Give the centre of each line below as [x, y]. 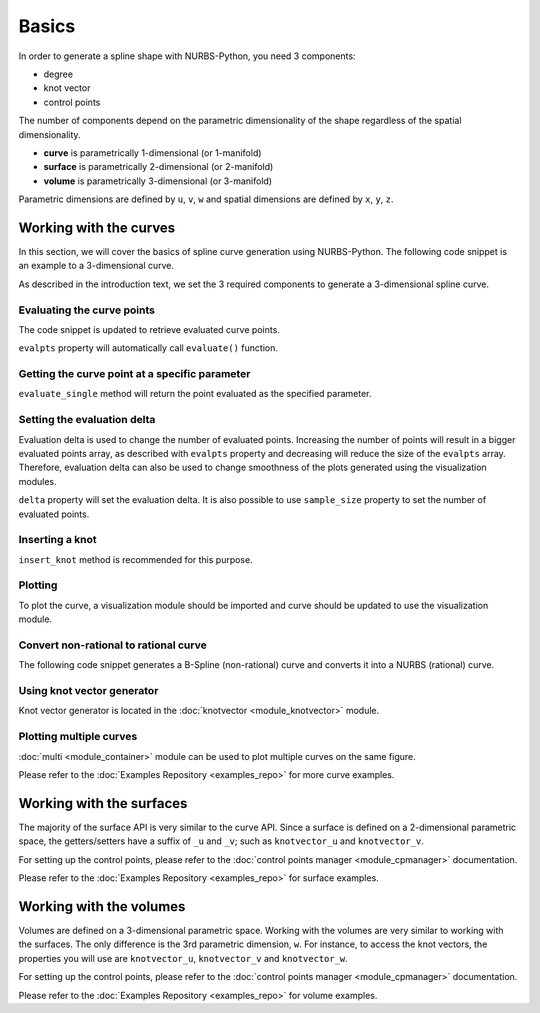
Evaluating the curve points [86, 310]
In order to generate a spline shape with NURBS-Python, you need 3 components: [187, 56]
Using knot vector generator [88, 691]
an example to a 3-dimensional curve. [96, 266]
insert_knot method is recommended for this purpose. [136, 559]
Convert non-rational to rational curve [112, 645]
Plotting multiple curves [78, 737]
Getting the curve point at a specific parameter [134, 374]
